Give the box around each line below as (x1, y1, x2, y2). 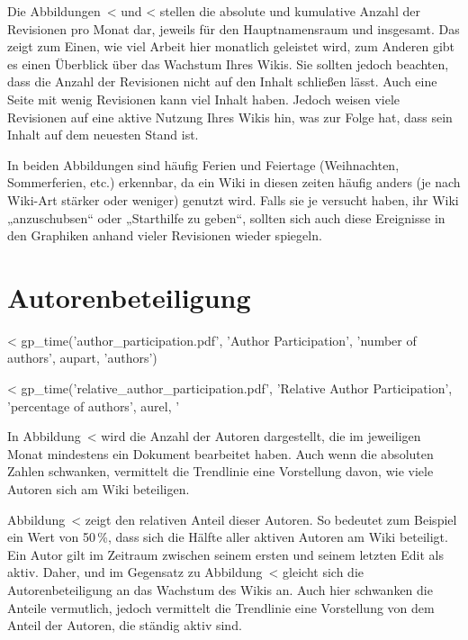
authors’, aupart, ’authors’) (7, 348, 157, 367)
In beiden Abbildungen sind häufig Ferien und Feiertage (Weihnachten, (7, 155, 400, 174)
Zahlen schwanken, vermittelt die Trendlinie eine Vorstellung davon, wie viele (7, 462, 434, 481)
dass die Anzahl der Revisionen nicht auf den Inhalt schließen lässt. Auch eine (7, 72, 437, 91)
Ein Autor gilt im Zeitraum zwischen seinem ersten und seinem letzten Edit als (7, 545, 445, 563)
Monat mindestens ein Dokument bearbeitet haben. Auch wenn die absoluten (7, 444, 434, 463)
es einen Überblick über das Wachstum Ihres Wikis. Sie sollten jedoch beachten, (7, 54, 449, 73)
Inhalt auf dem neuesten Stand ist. (7, 125, 199, 144)
